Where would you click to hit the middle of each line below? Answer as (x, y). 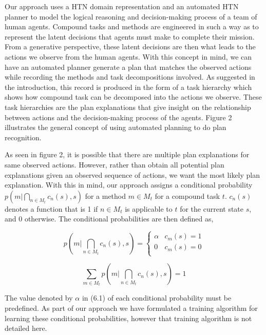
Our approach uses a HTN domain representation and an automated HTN (122, 6)
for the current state (212, 208)
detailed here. (26, 328)
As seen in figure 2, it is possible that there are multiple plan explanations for (127, 154)
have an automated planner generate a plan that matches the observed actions (128, 67)
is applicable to (149, 208)
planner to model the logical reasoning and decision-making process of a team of (131, 16)
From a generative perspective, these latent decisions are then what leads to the (130, 46)
